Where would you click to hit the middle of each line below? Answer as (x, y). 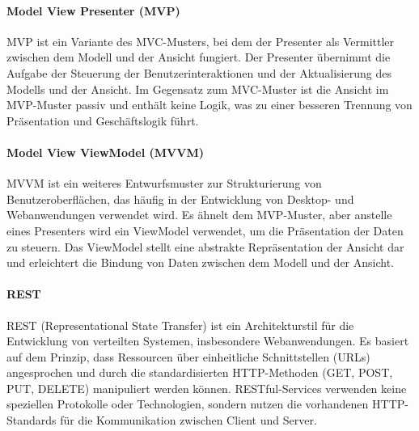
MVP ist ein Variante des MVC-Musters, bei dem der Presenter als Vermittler (201, 41)
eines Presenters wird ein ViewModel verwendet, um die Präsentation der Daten (205, 230)
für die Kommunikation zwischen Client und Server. (188, 420)
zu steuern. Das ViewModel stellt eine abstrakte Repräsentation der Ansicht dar (205, 246)
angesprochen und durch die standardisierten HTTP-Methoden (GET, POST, (200, 372)
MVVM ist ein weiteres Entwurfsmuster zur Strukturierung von (164, 183)
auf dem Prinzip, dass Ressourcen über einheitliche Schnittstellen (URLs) (188, 356)
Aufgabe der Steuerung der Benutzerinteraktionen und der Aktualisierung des (199, 72)
